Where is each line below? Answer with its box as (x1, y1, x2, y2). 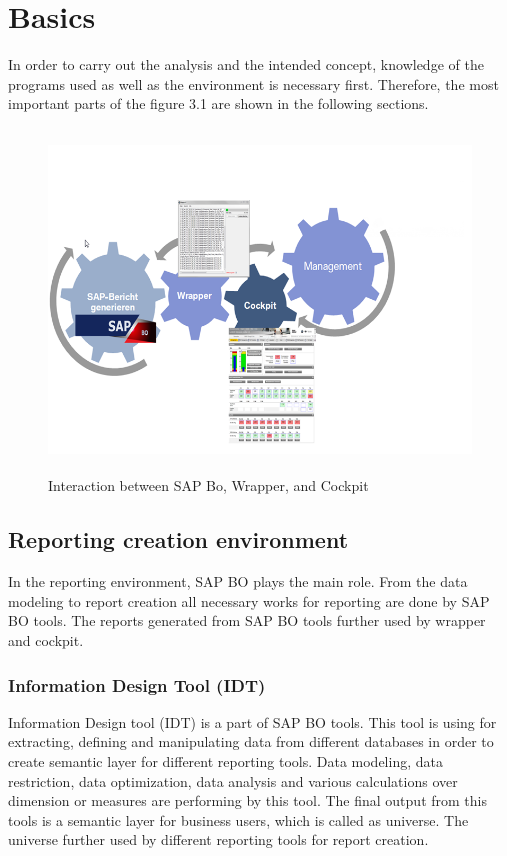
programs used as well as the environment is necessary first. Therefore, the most (8, 73, 499, 94)
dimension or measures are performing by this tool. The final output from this (8, 790, 487, 811)
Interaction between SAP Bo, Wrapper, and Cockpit (48, 475, 369, 496)
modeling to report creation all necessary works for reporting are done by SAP (8, 590, 490, 611)
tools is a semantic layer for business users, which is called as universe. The (8, 809, 469, 830)
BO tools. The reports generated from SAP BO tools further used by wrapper (8, 610, 486, 631)
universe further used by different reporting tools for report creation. (8, 829, 429, 850)
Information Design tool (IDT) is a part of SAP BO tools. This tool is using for (8, 711, 497, 732)
